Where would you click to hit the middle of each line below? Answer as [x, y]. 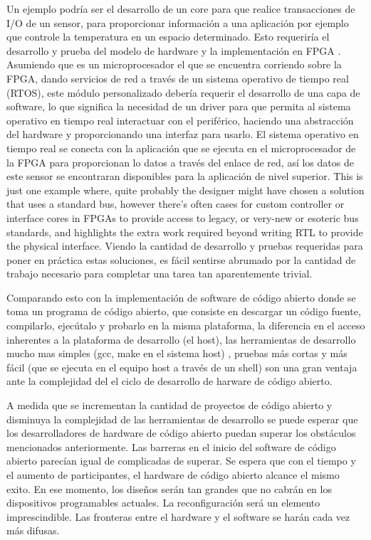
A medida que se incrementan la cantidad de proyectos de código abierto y [169, 405]
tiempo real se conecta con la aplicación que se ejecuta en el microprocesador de [181, 148]
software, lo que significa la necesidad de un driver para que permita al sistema [179, 106]
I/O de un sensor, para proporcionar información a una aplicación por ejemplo [178, 22]
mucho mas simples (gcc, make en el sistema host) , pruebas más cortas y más [177, 353]
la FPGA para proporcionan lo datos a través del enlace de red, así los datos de [180, 162]
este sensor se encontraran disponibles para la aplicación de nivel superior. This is [185, 176]
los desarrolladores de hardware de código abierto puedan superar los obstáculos [181, 433]
